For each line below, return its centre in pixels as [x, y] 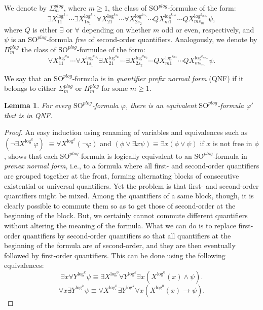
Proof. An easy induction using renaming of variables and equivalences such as [126, 132]
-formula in [230, 156]
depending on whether [116, 29]
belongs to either [30, 88]
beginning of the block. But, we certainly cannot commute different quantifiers [126, 215]
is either [45, 29]
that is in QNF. [28, 115]
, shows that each [31, 156]
